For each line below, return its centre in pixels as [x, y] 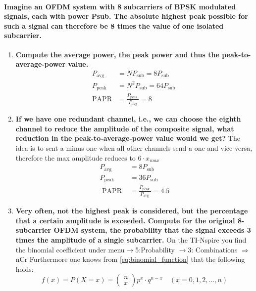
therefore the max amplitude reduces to [76, 157]
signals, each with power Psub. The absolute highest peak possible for [126, 16]
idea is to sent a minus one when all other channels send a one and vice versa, [134, 148]
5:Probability [155, 249]
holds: [25, 269]
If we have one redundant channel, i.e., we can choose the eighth [128, 119]
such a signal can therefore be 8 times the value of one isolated [114, 25]
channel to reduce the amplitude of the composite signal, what [125, 128]
